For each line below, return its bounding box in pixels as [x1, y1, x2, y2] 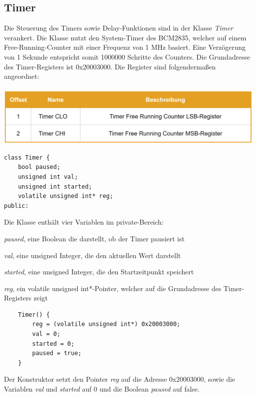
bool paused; [18, 164, 61, 171]
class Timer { [4, 154, 50, 161]
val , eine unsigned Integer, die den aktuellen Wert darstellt [4, 250, 181, 260]
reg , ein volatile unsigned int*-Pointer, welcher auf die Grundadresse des [4, 283, 222, 293]
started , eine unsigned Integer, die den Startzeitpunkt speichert [4, 266, 194, 277]
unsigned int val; [18, 173, 78, 180]
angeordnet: [4, 71, 39, 81]
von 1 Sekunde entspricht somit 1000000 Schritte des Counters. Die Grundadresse [4, 51, 250, 62]
